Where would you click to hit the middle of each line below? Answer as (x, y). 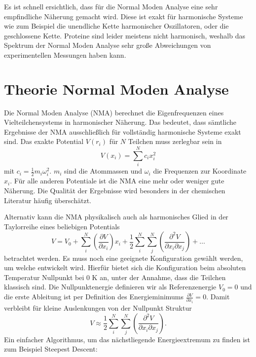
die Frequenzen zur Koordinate (200, 171)
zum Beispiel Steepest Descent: (51, 349)
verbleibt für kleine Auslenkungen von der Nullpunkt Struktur (98, 307)
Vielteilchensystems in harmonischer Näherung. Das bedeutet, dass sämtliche (120, 122)
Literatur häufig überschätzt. (48, 200)
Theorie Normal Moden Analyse (116, 89)
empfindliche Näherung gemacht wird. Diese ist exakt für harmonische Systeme (124, 16)
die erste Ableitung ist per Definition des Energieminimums (94, 297)
